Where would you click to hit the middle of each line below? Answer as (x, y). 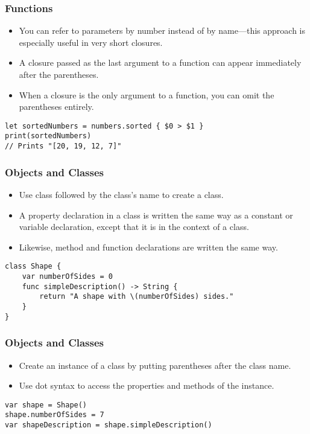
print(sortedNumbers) (48, 136)
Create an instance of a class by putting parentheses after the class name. (155, 365)
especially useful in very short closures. (91, 42)
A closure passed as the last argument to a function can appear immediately (160, 62)
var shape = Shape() (46, 405)
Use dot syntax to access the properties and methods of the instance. (147, 385)
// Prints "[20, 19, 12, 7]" (63, 146)
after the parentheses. (59, 74)
